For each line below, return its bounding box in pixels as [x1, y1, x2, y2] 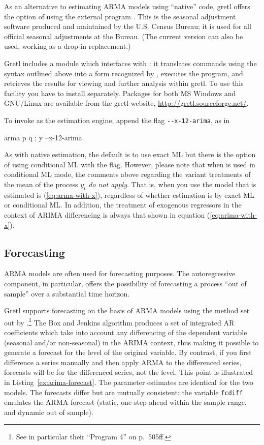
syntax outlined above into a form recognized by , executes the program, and [4, 68, 243, 78]
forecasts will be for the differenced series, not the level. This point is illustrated [4, 367, 253, 377]
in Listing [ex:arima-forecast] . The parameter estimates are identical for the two [4, 376, 253, 387]
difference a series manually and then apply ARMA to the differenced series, [4, 357, 242, 367]
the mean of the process [4, 179, 78, 189]
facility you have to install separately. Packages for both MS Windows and [4, 87, 236, 98]
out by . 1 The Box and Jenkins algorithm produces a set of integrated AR [4, 315, 235, 328]
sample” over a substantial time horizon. [4, 288, 130, 299]
